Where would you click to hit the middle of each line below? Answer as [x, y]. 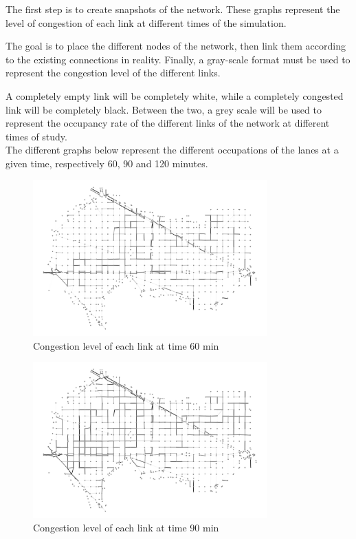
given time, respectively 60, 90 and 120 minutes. [107, 163]
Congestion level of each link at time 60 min [126, 345]
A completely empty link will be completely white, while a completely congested [175, 95]
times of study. [36, 136]
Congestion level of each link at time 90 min [126, 528]
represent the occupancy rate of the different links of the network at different [168, 123]
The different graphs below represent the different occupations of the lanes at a [172, 150]
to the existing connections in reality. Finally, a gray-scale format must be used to [178, 59]
